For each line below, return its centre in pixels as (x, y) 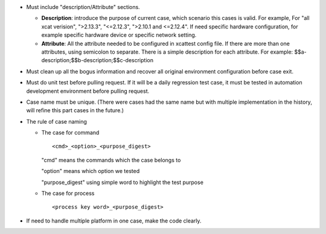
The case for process (68, 194)
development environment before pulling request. (88, 91)
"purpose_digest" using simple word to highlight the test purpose (122, 182)
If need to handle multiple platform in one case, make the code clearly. (114, 221)
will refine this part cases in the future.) (75, 110)
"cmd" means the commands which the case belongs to (111, 160)
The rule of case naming (57, 121)
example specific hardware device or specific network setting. (119, 35)
